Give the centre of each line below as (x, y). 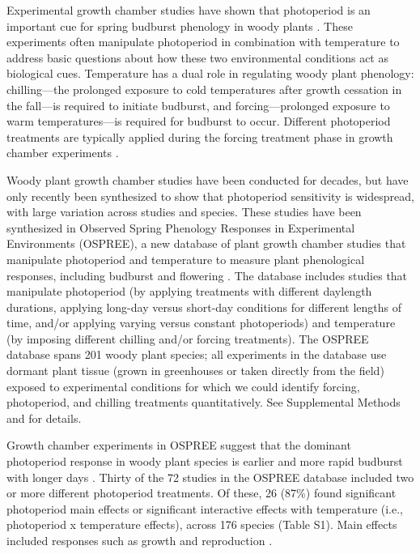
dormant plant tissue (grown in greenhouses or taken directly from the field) (195, 371)
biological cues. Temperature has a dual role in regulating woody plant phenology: (210, 73)
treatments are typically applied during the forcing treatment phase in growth (200, 136)
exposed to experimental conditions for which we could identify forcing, (183, 386)
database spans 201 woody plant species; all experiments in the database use (197, 354)
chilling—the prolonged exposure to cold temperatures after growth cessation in (204, 89)
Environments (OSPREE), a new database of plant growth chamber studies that (206, 243)
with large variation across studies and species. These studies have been (184, 212)
